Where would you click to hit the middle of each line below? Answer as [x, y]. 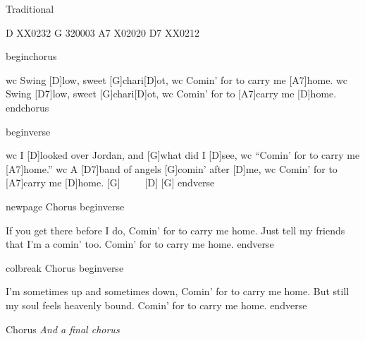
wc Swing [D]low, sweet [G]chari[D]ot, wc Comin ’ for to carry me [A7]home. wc [177, 79]
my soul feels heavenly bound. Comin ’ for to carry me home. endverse [156, 305]
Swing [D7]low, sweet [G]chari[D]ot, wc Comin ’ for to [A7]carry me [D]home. [171, 94]
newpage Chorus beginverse [65, 206]
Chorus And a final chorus [63, 329]
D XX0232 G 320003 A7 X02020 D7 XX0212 [103, 32]
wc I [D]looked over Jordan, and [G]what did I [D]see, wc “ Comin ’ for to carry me [183, 155]
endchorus [27, 107]
